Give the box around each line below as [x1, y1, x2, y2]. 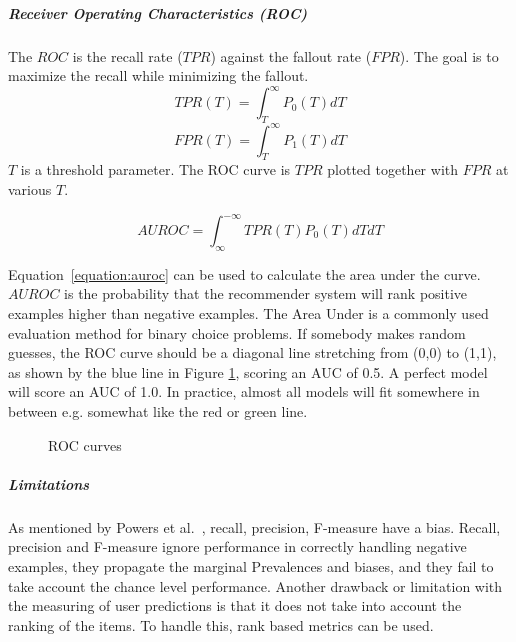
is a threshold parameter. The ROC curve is [20, 159, 291, 180]
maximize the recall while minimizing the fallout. [8, 65, 309, 86]
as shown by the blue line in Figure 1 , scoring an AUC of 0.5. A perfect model [8, 361, 488, 382]
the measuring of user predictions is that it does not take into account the [8, 595, 462, 616]
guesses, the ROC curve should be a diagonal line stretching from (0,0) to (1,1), [8, 342, 497, 363]
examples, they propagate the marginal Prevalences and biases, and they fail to [8, 555, 494, 576]
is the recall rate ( [72, 45, 183, 66]
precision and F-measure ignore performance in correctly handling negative [8, 536, 467, 557]
